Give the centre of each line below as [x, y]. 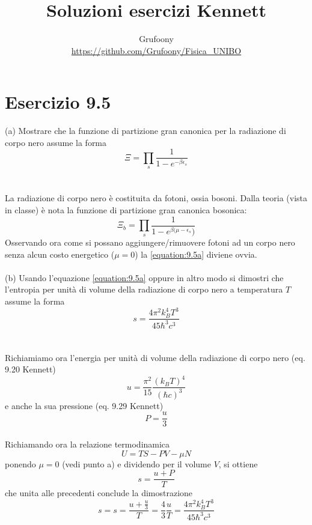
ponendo [20, 463]
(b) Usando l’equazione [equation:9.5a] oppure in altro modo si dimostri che [144, 277]
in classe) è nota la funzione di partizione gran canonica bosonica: [126, 210]
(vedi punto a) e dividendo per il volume [136, 463]
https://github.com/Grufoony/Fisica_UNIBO [156, 50]
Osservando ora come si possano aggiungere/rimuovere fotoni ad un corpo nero [150, 242]
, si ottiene [238, 463]
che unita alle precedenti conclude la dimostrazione [99, 493]
